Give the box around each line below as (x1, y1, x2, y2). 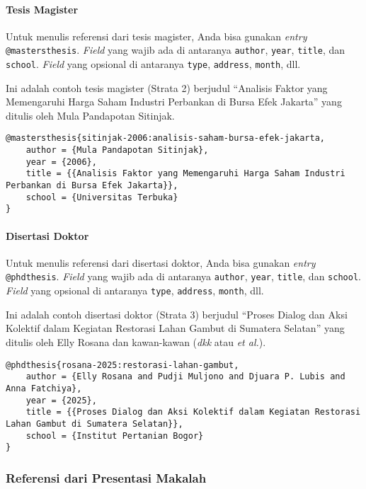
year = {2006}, (25, 156, 97, 167)
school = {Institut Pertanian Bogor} (25, 430, 204, 441)
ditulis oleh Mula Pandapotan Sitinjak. (6, 108, 175, 122)
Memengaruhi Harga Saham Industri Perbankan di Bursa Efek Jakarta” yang (6, 94, 342, 109)
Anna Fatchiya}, (6, 383, 82, 393)
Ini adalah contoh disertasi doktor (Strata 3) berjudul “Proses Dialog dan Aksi (6, 306, 348, 321)
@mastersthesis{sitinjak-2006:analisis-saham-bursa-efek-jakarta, (6, 133, 326, 144)
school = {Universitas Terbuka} (25, 192, 178, 202)
